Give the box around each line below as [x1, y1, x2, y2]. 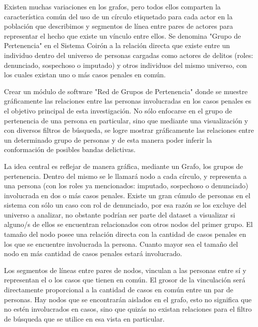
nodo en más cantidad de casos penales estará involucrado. [4, 248, 183, 259]
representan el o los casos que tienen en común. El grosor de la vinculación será [4, 274, 246, 285]
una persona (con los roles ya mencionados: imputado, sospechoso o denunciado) [4, 180, 249, 191]
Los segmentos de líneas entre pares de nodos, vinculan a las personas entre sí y [4, 265, 247, 275]
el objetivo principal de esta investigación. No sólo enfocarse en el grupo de [4, 105, 232, 115]
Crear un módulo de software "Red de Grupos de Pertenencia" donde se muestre [4, 86, 248, 96]
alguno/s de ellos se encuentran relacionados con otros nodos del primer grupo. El [4, 219, 253, 229]
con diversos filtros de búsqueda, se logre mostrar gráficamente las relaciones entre [4, 125, 254, 135]
